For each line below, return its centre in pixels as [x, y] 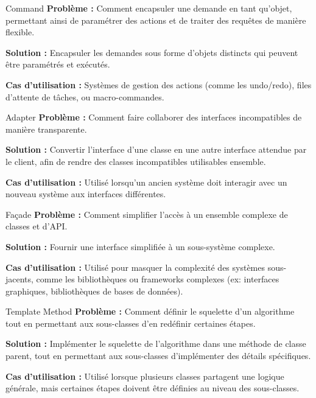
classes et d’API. [37, 226]
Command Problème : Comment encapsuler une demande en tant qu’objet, [149, 8]
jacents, [19, 279]
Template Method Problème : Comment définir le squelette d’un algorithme [150, 311]
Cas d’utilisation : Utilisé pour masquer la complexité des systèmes [135, 267]
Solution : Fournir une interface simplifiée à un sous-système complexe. [140, 246]
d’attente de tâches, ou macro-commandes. [85, 96]
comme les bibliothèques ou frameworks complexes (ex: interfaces [158, 279]
